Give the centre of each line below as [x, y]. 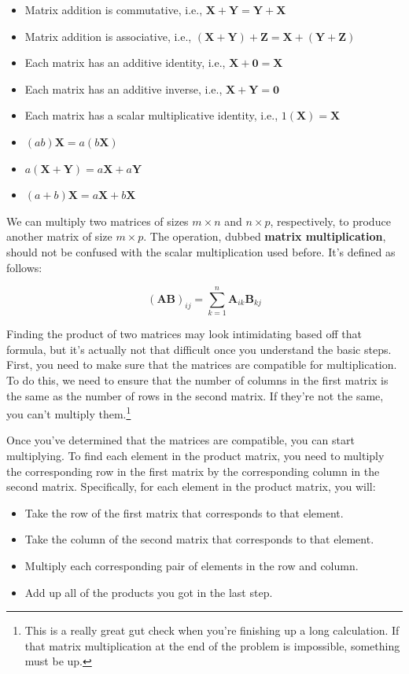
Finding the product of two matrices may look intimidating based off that [184, 334]
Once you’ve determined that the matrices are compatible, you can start [181, 440]
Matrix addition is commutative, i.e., [114, 9]
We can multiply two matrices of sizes [98, 221]
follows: [24, 267]
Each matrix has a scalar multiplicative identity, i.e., [151, 115]
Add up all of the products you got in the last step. [149, 592]
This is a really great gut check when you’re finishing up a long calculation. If [212, 630]
